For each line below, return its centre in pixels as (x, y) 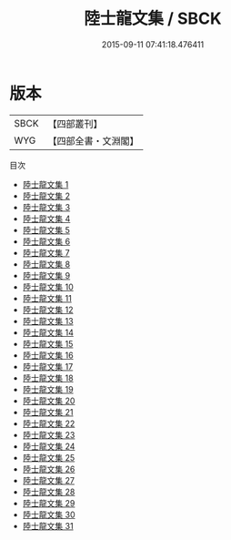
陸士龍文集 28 (49, 492)
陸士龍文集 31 (48, 525)
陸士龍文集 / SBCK (153, 19)
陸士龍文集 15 (48, 343)
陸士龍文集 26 (49, 469)
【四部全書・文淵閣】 (93, 140)
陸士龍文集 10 (48, 287)
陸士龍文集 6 (46, 241)
